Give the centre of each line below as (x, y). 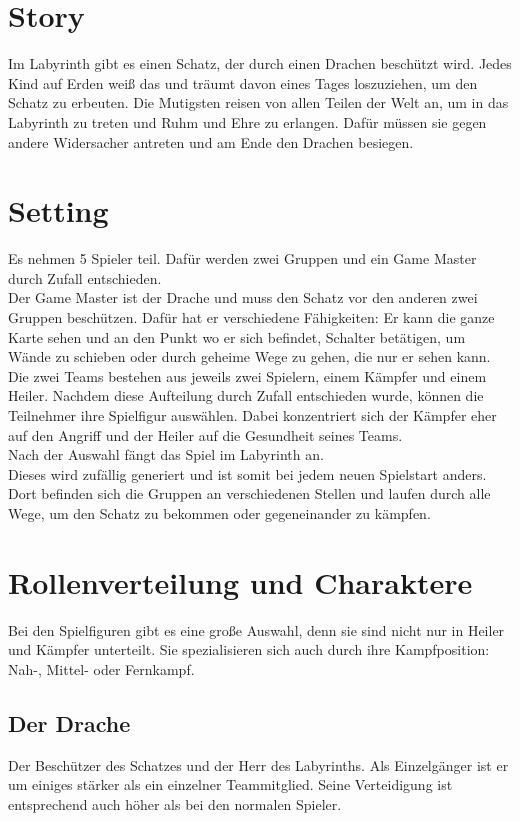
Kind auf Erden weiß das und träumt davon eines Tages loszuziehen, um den (243, 82)
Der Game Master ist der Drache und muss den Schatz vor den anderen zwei (243, 297)
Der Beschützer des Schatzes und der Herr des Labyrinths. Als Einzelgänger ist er (258, 764)
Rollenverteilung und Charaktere (240, 581)
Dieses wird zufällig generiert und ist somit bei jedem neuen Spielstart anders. (247, 473)
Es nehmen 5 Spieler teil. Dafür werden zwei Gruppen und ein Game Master (242, 258)
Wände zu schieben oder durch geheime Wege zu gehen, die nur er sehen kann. (249, 356)
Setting (58, 210)
